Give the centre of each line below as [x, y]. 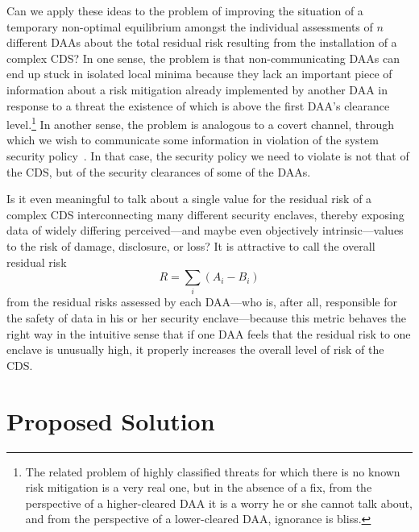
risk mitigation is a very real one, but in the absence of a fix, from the [199, 487]
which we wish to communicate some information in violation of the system [193, 140]
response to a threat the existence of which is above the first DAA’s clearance [198, 105]
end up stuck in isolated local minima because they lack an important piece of [199, 74]
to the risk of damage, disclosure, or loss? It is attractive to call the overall [191, 245]
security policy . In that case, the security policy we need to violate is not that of [208, 156]
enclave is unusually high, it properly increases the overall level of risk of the [195, 349]
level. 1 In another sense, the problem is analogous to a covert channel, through [201, 123]
